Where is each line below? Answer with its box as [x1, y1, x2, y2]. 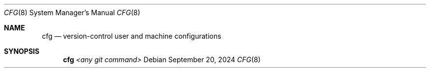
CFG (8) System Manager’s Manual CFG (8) [4, 8, 140, 17]
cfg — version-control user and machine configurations [42, 32, 221, 40]
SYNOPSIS [4, 47, 40, 55]
